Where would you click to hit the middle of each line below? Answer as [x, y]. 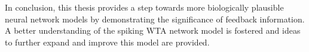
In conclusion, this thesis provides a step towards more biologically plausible [144, 7]
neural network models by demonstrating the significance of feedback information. [155, 19]
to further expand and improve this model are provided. [107, 42]
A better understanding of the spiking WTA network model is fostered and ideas [153, 30]
